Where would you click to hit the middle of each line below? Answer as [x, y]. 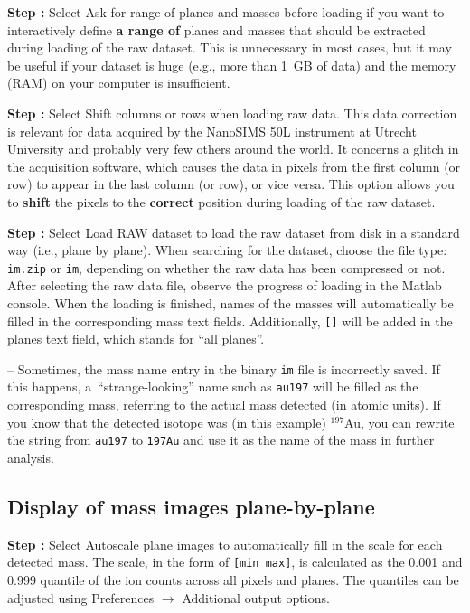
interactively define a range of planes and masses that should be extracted [216, 29]
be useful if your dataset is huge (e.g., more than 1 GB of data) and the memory [232, 65]
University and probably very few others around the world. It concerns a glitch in [233, 149]
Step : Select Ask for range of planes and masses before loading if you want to [226, 12]
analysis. [31, 457]
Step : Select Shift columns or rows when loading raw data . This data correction [232, 113]
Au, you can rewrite [399, 422]
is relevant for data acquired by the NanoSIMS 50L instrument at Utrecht [212, 131]
